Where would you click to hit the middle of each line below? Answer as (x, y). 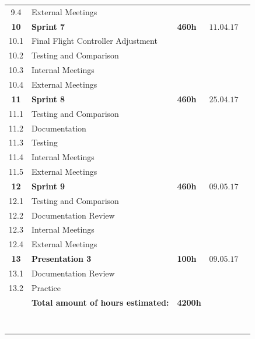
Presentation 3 (61, 259)
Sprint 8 (48, 98)
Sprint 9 (48, 186)
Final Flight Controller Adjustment (94, 41)
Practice (46, 287)
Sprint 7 (48, 26)
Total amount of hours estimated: (100, 302)
